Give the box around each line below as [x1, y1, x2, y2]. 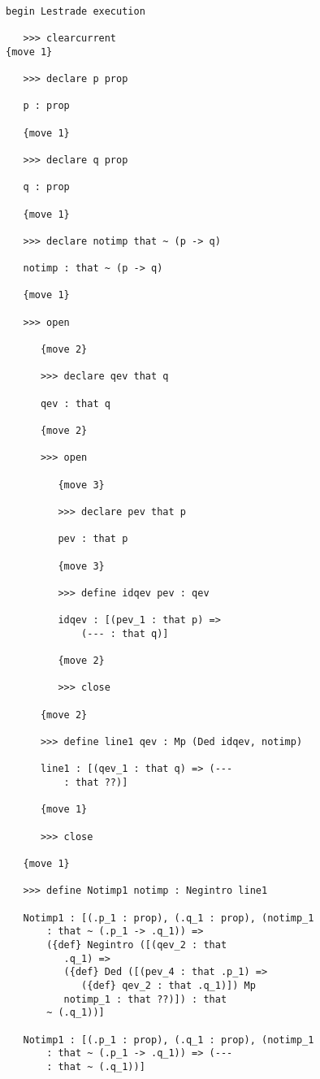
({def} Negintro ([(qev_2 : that [46, 938, 227, 951]
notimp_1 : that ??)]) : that [63, 993, 227, 1005]
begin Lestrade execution [6, 5, 145, 17]
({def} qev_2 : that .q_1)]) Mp [81, 979, 256, 991]
